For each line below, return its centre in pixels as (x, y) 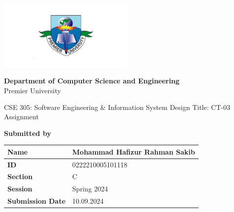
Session (20, 189)
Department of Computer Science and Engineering (92, 81)
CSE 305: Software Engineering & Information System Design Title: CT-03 (117, 107)
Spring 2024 (90, 189)
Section (20, 176)
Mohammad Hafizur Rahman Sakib (134, 151)
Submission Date (37, 201)
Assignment (21, 117)
